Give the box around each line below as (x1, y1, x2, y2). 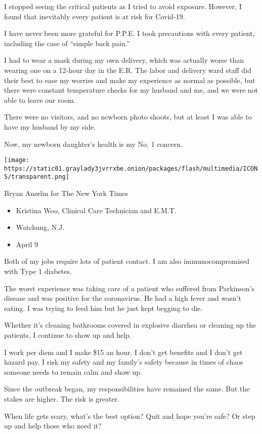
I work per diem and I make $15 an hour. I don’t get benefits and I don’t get (4, 346, 243, 357)
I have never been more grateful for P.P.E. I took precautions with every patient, (4, 28, 255, 38)
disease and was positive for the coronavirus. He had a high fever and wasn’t (4, 293, 241, 303)
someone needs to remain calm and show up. (4, 366, 142, 377)
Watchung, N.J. (16, 222, 65, 232)
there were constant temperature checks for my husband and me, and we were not (4, 85, 258, 95)
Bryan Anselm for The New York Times (4, 188, 128, 199)
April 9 (16, 239, 38, 249)
